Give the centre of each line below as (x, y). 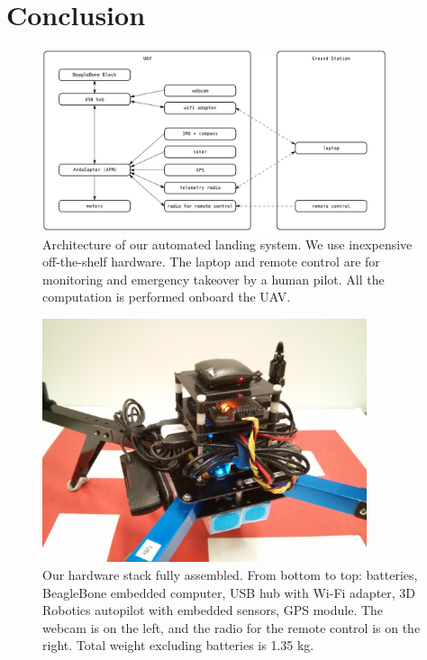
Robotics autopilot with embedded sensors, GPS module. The (213, 610)
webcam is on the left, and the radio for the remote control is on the (232, 627)
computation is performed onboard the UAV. (167, 297)
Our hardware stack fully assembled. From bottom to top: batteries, (230, 574)
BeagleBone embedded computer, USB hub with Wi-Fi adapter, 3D (229, 592)
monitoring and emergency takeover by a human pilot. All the (213, 279)
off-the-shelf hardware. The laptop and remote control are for (211, 262)
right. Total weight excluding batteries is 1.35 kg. (178, 645)
